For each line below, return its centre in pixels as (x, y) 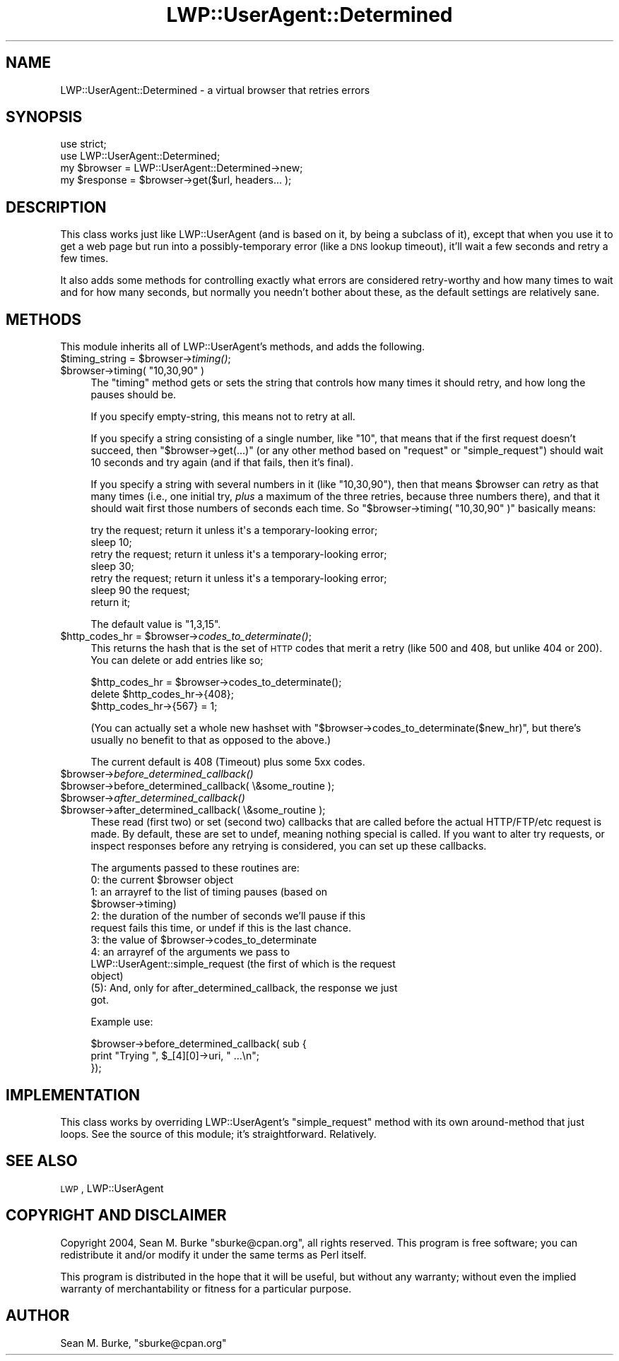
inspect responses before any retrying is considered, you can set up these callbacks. (289, 846)
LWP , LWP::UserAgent (112, 1188)
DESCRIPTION (56, 207)
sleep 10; (111, 542)
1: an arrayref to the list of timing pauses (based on (209, 892)
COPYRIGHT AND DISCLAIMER (116, 1216)
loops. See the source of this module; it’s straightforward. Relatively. (218, 1134)
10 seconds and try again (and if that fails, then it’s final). (222, 463)
